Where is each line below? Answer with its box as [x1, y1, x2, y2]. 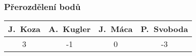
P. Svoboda [140, 23, 188, 35]
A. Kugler [48, 23, 91, 35]
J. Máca [99, 23, 133, 35]
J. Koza [8, 23, 41, 35]
